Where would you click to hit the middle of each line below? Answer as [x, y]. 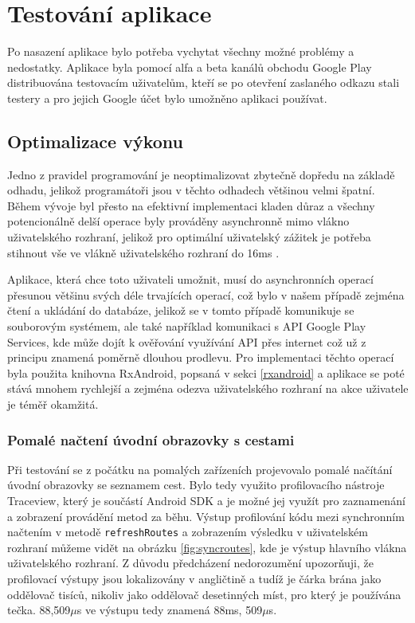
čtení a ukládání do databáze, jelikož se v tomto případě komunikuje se [181, 310]
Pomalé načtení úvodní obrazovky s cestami [151, 439]
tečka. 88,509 [39, 610]
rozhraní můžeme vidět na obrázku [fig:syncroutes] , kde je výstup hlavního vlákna [207, 547]
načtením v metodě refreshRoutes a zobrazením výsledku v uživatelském [188, 532]
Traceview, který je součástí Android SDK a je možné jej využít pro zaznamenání [206, 501]
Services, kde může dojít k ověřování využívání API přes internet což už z [187, 341]
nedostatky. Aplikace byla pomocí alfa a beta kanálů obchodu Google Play [190, 67]
